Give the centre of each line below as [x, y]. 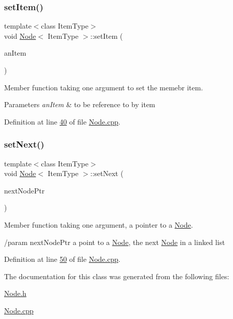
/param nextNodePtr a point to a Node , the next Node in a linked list [115, 242]
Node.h [15, 293]
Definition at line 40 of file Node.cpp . [62, 121]
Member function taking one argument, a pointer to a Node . [99, 224]
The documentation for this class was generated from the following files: [117, 276]
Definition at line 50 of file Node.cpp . [62, 259]
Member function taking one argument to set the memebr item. [104, 87]
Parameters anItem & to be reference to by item [80, 104]
